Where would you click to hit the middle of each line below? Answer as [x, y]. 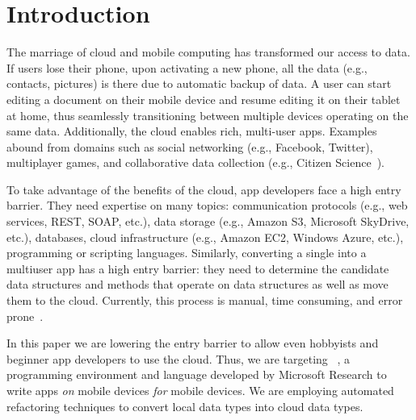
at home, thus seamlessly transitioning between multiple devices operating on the [208, 115]
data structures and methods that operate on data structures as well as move [197, 284]
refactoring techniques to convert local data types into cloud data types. [185, 406]
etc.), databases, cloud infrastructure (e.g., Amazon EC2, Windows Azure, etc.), [205, 237]
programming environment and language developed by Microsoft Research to [197, 374]
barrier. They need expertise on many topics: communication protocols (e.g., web [207, 205]
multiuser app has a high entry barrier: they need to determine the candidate [198, 268]
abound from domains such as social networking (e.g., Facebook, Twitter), [190, 146]
